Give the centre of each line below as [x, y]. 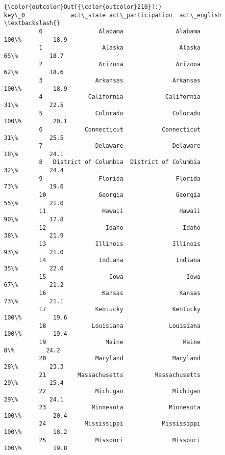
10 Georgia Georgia [120, 195]
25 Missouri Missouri [120, 440]
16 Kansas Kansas [120, 293]
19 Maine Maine [120, 342]
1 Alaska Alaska [120, 48]
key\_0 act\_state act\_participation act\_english [113, 15]
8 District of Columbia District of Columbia [120, 162]
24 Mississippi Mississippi [120, 424]
